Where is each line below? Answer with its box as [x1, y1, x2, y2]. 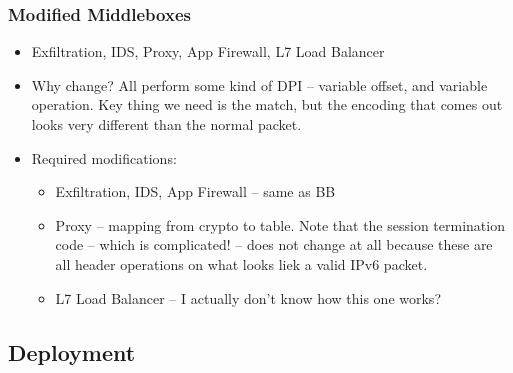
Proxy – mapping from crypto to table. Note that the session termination [55, 214, 505, 235]
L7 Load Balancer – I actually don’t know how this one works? [55, 287, 441, 308]
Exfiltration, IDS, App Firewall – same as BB [55, 181, 336, 202]
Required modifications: [31, 147, 177, 168]
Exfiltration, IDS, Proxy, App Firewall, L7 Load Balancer [31, 41, 385, 62]
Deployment [8, 336, 136, 367]
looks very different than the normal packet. [31, 114, 302, 134]
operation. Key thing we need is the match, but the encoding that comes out [31, 94, 503, 115]
